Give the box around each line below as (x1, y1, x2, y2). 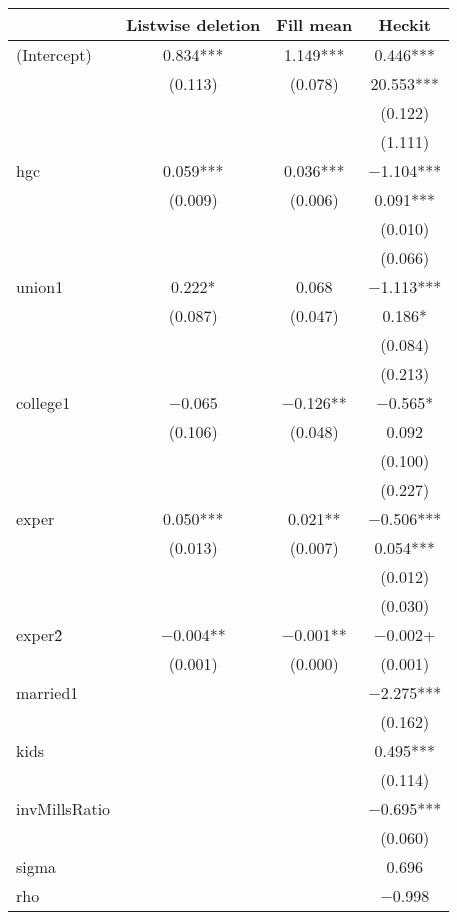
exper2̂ (16, 623, 63, 646)
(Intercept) (16, 43, 92, 66)
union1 (16, 275, 64, 298)
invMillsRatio (16, 797, 111, 820)
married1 (16, 681, 79, 704)
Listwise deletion (126, 13, 261, 36)
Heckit (378, 13, 431, 36)
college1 (16, 391, 71, 414)
